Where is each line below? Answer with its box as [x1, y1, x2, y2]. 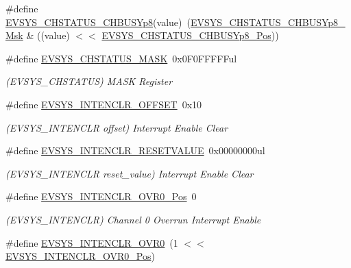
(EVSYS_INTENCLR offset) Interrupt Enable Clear [5, 120, 228, 134]
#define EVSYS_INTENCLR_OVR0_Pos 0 [5, 189, 197, 204]
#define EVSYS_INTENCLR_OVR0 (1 [5, 235, 178, 249]
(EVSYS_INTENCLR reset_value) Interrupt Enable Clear [5, 166, 254, 180]
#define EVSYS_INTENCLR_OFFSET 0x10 [5, 97, 202, 111]
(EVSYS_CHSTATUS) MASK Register [5, 74, 173, 88]
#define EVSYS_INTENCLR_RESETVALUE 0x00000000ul [5, 143, 265, 158]
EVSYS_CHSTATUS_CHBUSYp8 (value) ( [5, 14, 191, 29]
